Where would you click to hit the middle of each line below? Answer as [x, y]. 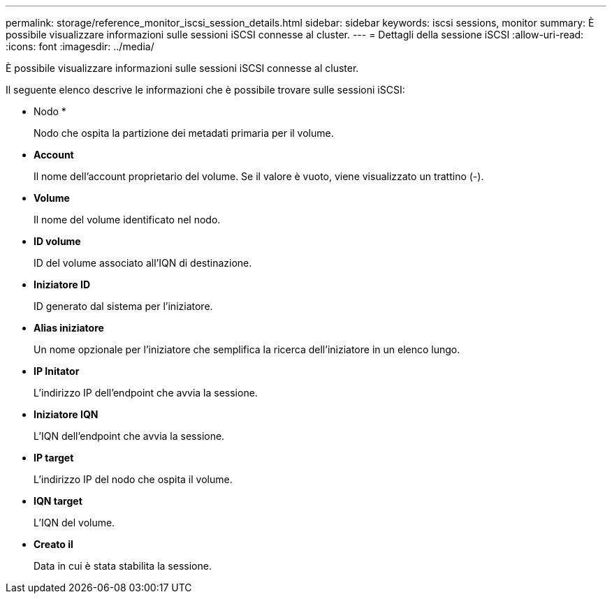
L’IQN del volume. [74, 523]
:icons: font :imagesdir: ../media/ [80, 46]
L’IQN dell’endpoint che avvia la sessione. [129, 436]
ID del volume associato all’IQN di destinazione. [143, 263]
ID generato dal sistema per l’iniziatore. [123, 306]
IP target [54, 458]
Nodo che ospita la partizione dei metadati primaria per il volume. [184, 133]
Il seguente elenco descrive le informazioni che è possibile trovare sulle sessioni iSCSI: [205, 90]
